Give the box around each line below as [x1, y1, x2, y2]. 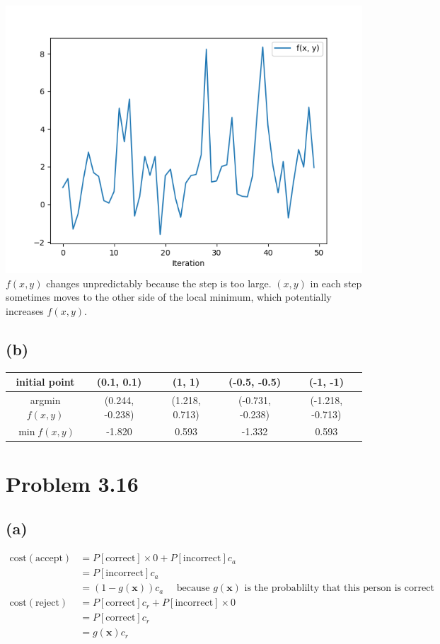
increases [6, 303, 44, 318]
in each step [310, 275, 362, 290]
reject [35, 598, 59, 609]
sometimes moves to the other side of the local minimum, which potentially [6, 289, 332, 304]
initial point [16, 374, 75, 389]
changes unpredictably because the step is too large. [46, 275, 272, 290]
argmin [30, 392, 61, 407]
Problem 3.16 [6, 468, 139, 498]
